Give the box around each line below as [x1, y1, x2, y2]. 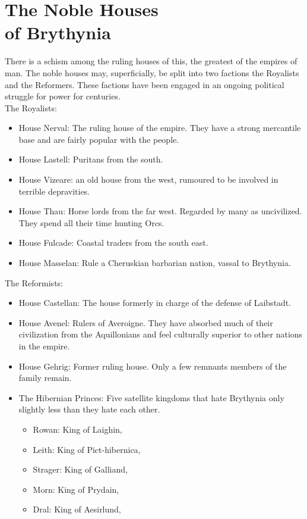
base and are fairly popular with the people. [18, 133, 179, 145]
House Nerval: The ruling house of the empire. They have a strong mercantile [18, 121, 301, 134]
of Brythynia [5, 20, 111, 45]
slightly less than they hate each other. [18, 403, 160, 415]
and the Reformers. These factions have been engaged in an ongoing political [5, 78, 284, 90]
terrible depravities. [18, 185, 90, 197]
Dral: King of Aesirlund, [33, 503, 121, 515]
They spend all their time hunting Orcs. [18, 216, 164, 229]
